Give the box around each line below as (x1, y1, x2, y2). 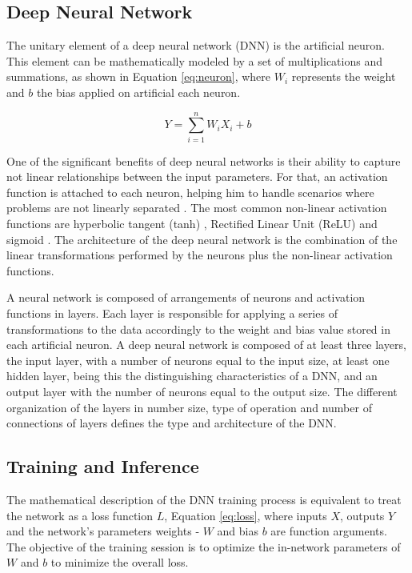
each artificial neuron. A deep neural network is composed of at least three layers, (6, 336, 406, 353)
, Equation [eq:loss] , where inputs (164, 507, 327, 523)
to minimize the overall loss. (50, 554, 189, 571)
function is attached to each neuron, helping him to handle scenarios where (6, 183, 374, 200)
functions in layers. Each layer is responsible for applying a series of (6, 305, 338, 322)
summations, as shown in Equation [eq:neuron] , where (6, 68, 271, 85)
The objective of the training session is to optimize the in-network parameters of (6, 538, 401, 555)
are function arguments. (270, 523, 387, 539)
